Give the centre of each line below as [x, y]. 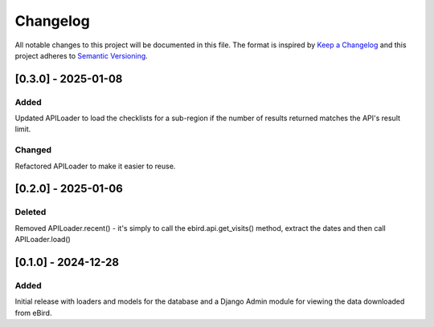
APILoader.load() [43, 240]
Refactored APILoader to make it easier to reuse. [95, 166]
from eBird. [33, 313]
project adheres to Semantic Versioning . [81, 55]
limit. [23, 129]
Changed [33, 150]
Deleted [31, 212]
